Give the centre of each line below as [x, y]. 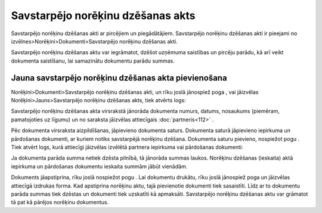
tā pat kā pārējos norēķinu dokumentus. [60, 202]
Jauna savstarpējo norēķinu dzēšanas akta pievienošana [119, 78]
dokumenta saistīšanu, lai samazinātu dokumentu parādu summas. [93, 61]
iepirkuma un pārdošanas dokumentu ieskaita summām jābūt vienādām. [99, 166]
